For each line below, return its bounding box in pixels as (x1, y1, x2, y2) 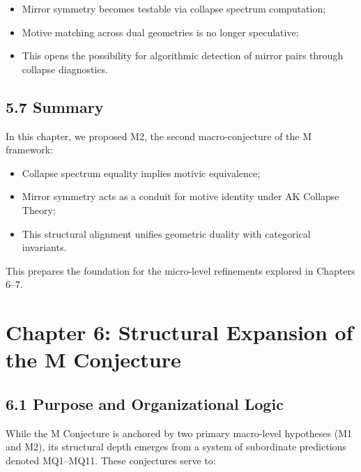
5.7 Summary (6, 96, 104, 117)
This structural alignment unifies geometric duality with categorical (22, 226, 311, 241)
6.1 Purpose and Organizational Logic (6, 393, 284, 414)
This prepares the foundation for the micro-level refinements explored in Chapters (6, 263, 355, 277)
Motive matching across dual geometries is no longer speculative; (22, 24, 299, 39)
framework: (6, 142, 54, 157)
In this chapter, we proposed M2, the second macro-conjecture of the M (6, 128, 312, 143)
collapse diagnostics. (22, 61, 108, 76)
